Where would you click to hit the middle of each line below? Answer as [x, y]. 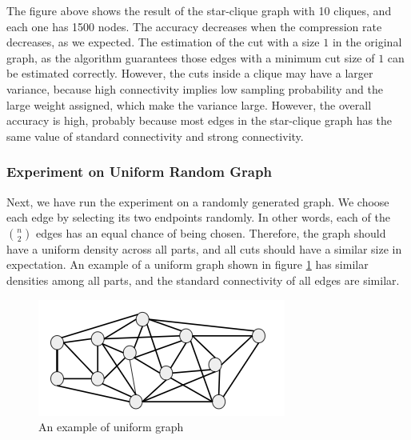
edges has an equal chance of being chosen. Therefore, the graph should [211, 232]
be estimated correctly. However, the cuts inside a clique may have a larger [190, 73]
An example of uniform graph [111, 427]
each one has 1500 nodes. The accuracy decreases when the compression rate [194, 26]
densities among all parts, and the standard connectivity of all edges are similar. [203, 280]
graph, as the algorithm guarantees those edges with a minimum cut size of [191, 57]
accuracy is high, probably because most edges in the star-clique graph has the [200, 120]
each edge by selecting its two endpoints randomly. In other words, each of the [198, 217]
